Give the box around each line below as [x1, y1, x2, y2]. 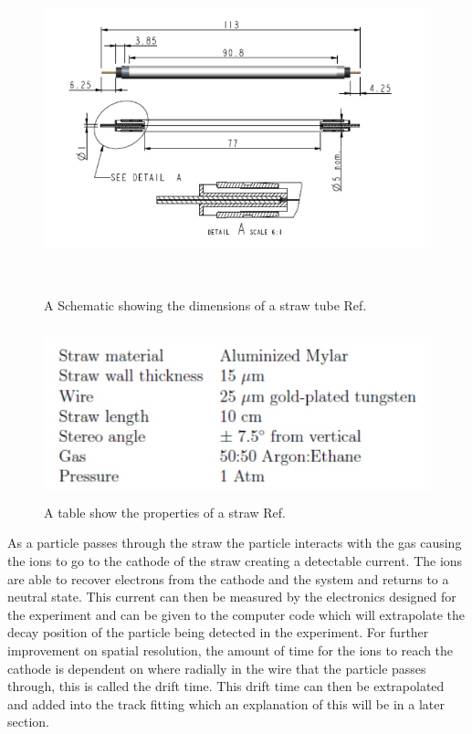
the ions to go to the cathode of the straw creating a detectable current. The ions [7, 550, 463, 570]
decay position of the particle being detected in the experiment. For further [7, 623, 429, 642]
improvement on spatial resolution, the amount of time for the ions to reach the [7, 640, 454, 659]
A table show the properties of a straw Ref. [44, 502, 286, 521]
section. [7, 712, 49, 731]
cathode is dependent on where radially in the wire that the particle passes [7, 658, 426, 677]
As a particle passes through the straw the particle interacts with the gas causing [7, 533, 462, 552]
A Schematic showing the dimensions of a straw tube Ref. [44, 295, 367, 314]
